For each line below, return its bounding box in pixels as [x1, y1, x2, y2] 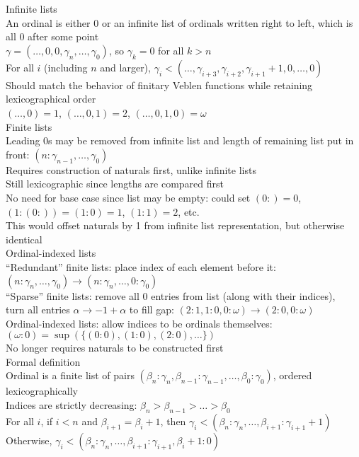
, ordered [273, 368, 312, 383]
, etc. [178, 204, 200, 219]
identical [6, 231, 42, 246]
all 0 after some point [6, 29, 99, 44]
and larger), [100, 59, 151, 74]
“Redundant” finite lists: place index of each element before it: [6, 259, 276, 274]
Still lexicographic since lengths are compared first [6, 176, 224, 191]
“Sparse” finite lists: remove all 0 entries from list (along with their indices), [6, 288, 336, 303]
